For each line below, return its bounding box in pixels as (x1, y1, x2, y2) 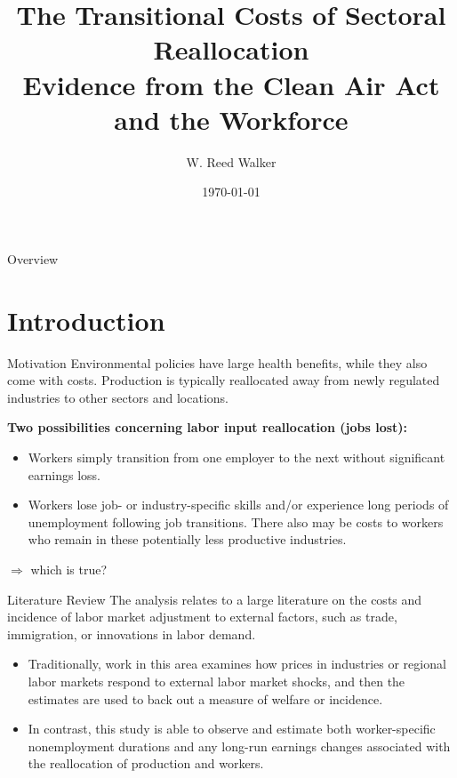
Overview (7, 249, 59, 268)
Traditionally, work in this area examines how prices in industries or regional (28, 654, 446, 673)
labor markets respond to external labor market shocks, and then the (28, 671, 405, 690)
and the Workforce (114, 100, 349, 137)
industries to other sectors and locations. (7, 388, 229, 406)
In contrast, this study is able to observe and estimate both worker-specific (28, 719, 436, 738)
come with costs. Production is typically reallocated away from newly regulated (7, 371, 440, 389)
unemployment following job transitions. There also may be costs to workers (28, 512, 444, 531)
